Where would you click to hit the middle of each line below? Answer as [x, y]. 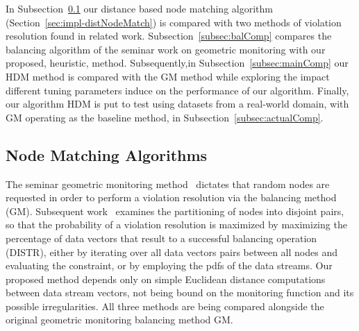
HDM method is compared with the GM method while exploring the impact [168, 76]
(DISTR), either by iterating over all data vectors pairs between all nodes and [172, 252]
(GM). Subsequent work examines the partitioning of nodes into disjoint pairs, [175, 211]
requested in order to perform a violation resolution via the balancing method [171, 197]
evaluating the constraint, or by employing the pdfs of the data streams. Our [169, 265]
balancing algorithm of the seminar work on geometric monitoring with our [166, 49]
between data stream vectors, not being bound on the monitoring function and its [180, 292]
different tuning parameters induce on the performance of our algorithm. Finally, [177, 90]
